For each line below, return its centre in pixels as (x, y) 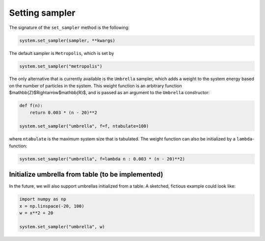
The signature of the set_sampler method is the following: (69, 27)
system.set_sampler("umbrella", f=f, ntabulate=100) (84, 126)
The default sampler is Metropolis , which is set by (62, 53)
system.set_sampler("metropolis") (61, 66)
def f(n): (31, 106)
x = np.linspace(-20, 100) (52, 206)
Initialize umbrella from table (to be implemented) (86, 174)
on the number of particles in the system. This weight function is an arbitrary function (95, 85)
